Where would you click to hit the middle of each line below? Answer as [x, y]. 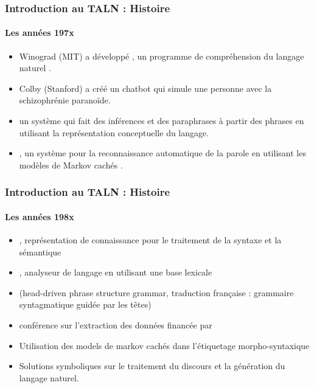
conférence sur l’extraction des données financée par [116, 325]
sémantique [40, 251]
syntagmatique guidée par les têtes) [85, 304]
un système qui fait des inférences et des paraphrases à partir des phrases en [162, 121]
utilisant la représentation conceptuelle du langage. [114, 132]
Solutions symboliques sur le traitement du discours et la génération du [152, 366]
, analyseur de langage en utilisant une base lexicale [116, 272]
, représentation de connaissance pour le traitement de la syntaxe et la [150, 240]
